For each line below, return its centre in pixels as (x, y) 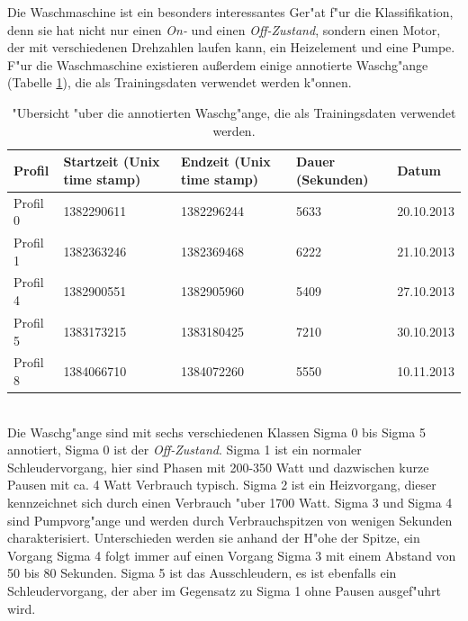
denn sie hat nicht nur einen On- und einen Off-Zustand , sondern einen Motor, (224, 29)
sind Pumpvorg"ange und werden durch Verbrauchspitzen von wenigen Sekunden (230, 520)
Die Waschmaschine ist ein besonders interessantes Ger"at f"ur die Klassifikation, (230, 12)
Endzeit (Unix (226, 162)
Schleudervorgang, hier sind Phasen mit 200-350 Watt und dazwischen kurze (218, 467)
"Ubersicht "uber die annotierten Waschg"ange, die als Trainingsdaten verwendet (234, 112)
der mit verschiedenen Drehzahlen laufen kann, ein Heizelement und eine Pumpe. (231, 47)
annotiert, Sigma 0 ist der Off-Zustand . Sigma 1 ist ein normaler (184, 450)
